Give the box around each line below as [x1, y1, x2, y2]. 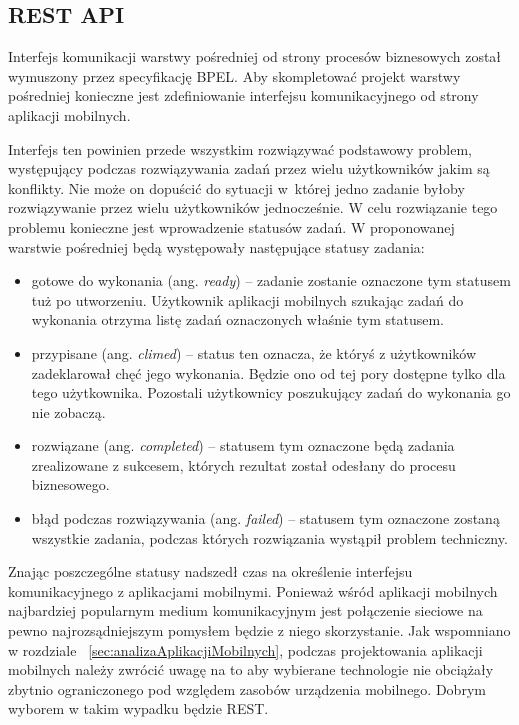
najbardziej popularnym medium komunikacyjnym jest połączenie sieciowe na [8, 600, 483, 621]
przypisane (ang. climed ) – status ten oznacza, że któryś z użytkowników [31, 342, 477, 363]
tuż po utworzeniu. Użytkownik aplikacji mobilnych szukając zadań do [31, 289, 464, 310]
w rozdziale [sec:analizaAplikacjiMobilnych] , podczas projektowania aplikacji [8, 639, 483, 660]
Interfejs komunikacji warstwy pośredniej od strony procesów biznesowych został [8, 46, 502, 67]
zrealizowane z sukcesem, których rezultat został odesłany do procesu [31, 454, 456, 475]
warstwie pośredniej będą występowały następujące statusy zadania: [8, 236, 425, 257]
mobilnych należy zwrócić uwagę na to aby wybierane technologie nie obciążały [8, 659, 494, 680]
